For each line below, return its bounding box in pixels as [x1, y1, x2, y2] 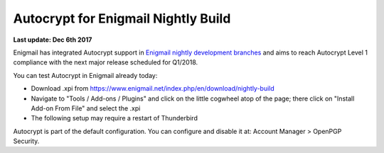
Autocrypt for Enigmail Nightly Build [13, 11, 231, 26]
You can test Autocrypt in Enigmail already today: [13, 71, 158, 79]
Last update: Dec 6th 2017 [13, 35, 92, 44]
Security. [13, 137, 40, 145]
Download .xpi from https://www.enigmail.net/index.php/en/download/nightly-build [31, 84, 275, 93]
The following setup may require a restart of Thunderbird [31, 114, 198, 123]
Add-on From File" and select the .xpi [31, 103, 141, 113]
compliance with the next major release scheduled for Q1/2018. [13, 58, 198, 67]
